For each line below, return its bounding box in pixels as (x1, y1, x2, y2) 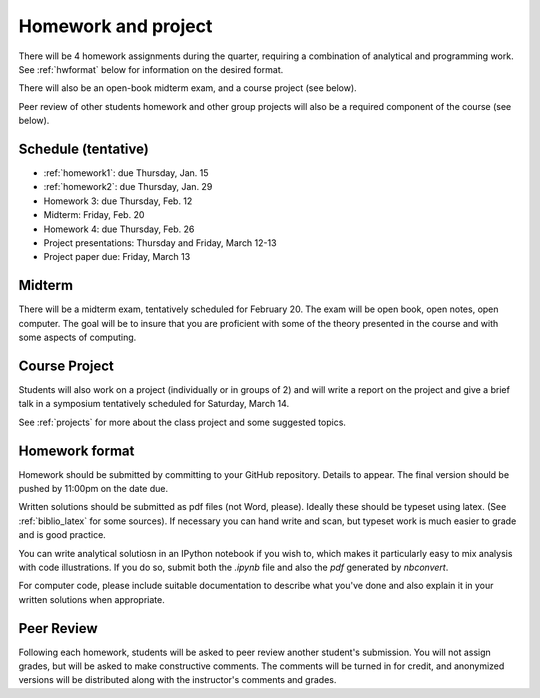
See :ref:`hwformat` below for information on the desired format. (18, 63, 284, 75)
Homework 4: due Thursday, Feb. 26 (43, 223, 195, 235)
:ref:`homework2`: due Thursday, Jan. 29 (43, 181, 213, 193)
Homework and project (18, 15, 213, 37)
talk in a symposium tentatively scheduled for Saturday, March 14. (18, 398, 290, 410)
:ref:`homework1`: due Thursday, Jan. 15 (43, 167, 209, 179)
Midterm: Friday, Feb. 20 (43, 209, 145, 221)
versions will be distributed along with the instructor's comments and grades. (18, 674, 337, 686)
